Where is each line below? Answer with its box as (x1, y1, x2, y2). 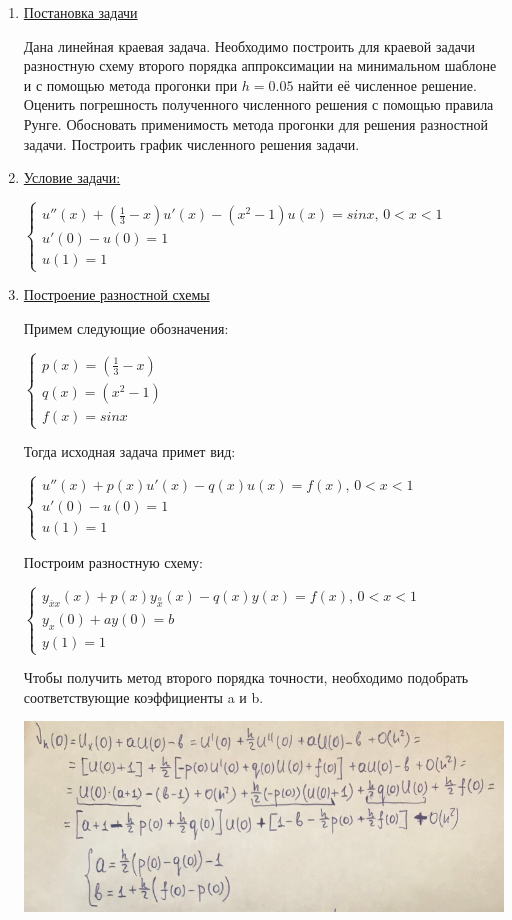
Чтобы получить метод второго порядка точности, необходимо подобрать (23, 667, 469, 688)
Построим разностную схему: (23, 552, 203, 573)
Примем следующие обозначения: (23, 317, 229, 338)
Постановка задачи (23, 2, 138, 22)
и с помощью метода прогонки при (23, 74, 238, 95)
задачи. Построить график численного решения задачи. (23, 133, 360, 154)
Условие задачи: (23, 167, 121, 188)
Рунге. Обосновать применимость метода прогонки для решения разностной (23, 113, 489, 134)
